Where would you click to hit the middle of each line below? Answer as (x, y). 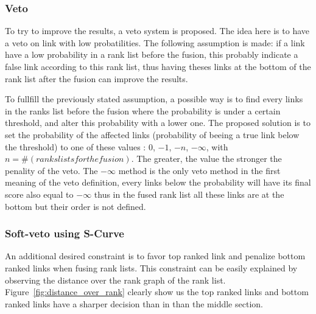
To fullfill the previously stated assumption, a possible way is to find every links (154, 99)
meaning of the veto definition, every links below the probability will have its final (158, 182)
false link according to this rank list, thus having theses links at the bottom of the (158, 66)
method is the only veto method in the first (199, 170)
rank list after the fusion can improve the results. (97, 78)
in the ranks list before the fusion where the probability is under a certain (143, 110)
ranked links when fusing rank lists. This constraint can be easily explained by (151, 267)
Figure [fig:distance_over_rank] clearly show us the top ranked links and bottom (157, 292)
